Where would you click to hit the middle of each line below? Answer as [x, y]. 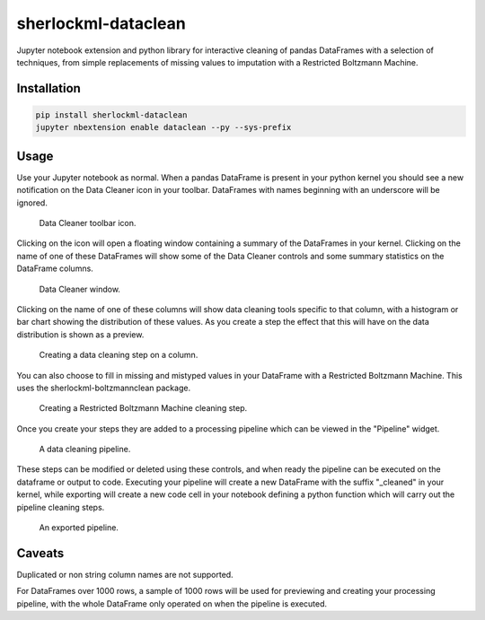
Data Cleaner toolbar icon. [88, 223]
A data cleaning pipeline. [85, 450]
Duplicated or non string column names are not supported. [125, 574]
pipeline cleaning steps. [61, 507]
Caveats [40, 553]
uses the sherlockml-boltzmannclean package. [104, 388]
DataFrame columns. [55, 268]
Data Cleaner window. [80, 289]
